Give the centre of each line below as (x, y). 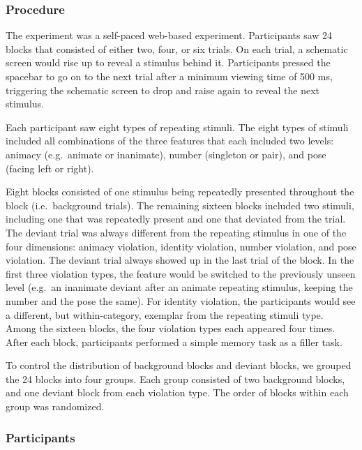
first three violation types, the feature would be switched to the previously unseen (181, 273)
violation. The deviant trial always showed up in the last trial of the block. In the (180, 260)
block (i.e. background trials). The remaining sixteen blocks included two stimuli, (180, 205)
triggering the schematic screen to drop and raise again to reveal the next (163, 90)
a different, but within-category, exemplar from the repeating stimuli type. (165, 314)
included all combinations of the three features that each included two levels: (170, 141)
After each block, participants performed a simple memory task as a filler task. (174, 342)
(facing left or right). (50, 168)
